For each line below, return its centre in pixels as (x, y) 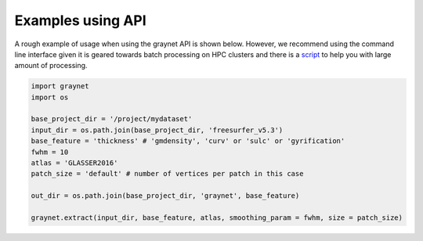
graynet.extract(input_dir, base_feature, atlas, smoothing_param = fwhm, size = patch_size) (217, 218)
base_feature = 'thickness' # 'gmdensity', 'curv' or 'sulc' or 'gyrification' (188, 141)
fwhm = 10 (50, 152)
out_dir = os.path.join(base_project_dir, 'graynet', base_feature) (165, 196)
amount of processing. (51, 66)
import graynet (60, 86)
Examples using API (80, 20)
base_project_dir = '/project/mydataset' (112, 119)
